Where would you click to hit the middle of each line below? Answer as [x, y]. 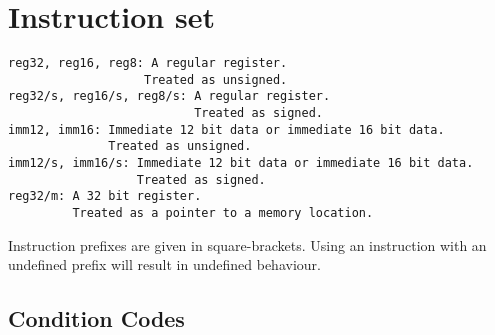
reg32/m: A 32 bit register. [105, 196]
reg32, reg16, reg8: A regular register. [148, 63]
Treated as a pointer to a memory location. [223, 213]
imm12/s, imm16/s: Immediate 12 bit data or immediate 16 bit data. [241, 163]
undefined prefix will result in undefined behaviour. [164, 264]
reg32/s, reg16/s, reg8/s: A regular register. [169, 96]
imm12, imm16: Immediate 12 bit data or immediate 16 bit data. [226, 129]
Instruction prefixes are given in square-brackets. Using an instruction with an [247, 244]
